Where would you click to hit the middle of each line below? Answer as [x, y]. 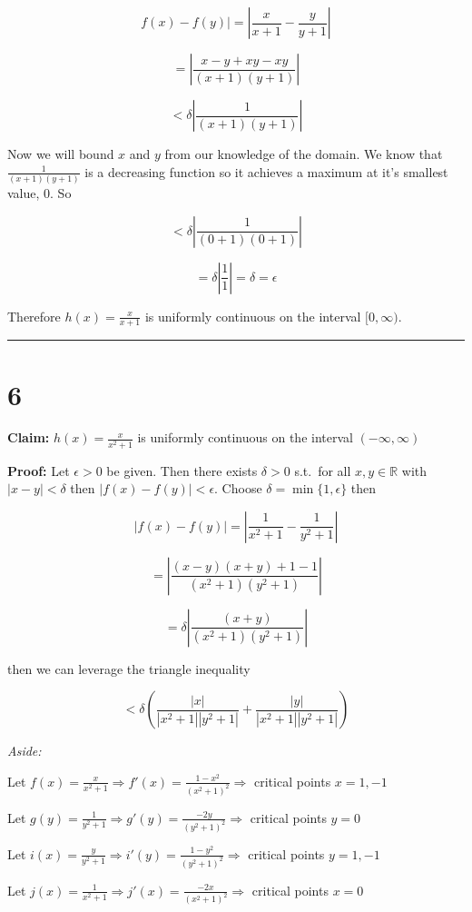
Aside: [25, 751]
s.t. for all [323, 470]
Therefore [34, 316]
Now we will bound [61, 154]
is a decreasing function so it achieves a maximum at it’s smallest [266, 171]
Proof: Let [39, 470]
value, [24, 192]
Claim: [29, 437]
